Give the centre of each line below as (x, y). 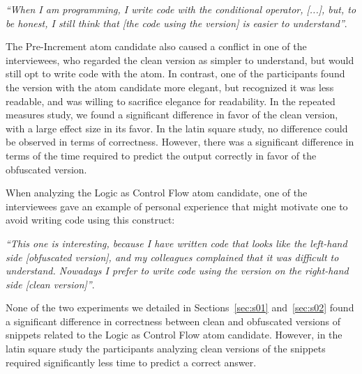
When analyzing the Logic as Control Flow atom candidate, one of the (157, 193)
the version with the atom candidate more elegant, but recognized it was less (170, 87)
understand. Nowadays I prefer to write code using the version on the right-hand (177, 271)
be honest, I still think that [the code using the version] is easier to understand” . (176, 23)
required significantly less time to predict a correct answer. (131, 362)
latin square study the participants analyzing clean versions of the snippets (166, 349)
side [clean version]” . (50, 284)
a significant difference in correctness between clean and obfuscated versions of (173, 321)
